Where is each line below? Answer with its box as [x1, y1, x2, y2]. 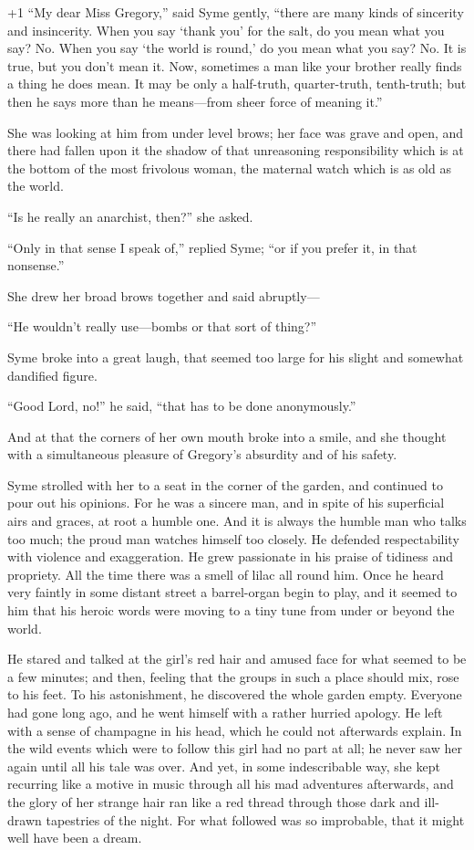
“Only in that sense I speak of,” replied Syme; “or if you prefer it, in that [7, 237, 417, 257]
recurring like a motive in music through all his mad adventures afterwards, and [7, 774, 454, 793]
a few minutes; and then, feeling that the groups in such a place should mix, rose [7, 666, 459, 686]
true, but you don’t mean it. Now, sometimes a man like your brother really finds [7, 56, 462, 75]
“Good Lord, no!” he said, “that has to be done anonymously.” [7, 396, 356, 415]
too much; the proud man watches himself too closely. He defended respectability [7, 529, 459, 548]
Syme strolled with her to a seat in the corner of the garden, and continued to [7, 475, 443, 494]
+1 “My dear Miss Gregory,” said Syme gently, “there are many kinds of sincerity [7, 3, 464, 21]
